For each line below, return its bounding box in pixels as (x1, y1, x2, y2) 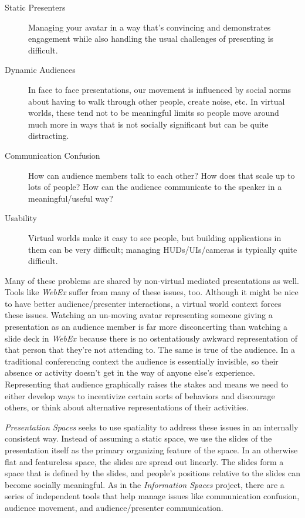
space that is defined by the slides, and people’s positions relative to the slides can (5, 467, 300, 479)
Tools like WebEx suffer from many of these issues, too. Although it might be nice (5, 286, 299, 298)
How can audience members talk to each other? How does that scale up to (28, 169, 295, 181)
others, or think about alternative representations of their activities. (5, 401, 249, 413)
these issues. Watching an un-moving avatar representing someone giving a (5, 309, 273, 321)
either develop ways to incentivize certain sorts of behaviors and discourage (5, 389, 275, 402)
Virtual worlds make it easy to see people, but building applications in (28, 231, 282, 243)
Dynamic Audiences (5, 64, 76, 76)
